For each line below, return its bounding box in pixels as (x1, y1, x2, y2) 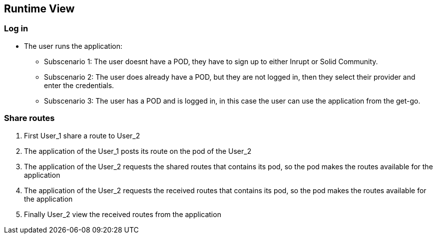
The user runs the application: (24, 41, 123, 50)
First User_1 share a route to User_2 (24, 131, 140, 140)
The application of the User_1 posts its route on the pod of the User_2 (24, 146, 252, 155)
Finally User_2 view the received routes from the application (24, 210, 221, 219)
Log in (4, 23, 28, 34)
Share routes (4, 113, 55, 123)
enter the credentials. (44, 81, 114, 90)
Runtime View (4, 2, 75, 15)
